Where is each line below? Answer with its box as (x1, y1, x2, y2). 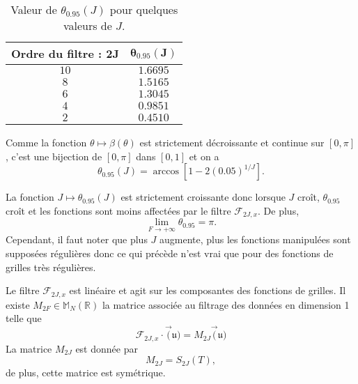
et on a (189, 148, 219, 163)
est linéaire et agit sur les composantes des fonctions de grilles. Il (69, 283, 346, 298)
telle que (6, 311, 42, 325)
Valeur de (10, 1, 57, 17)
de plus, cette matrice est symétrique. (6, 365, 166, 380)
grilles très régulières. (6, 259, 96, 274)
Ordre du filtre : (11, 45, 102, 61)
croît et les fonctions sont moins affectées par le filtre (6, 203, 231, 217)
